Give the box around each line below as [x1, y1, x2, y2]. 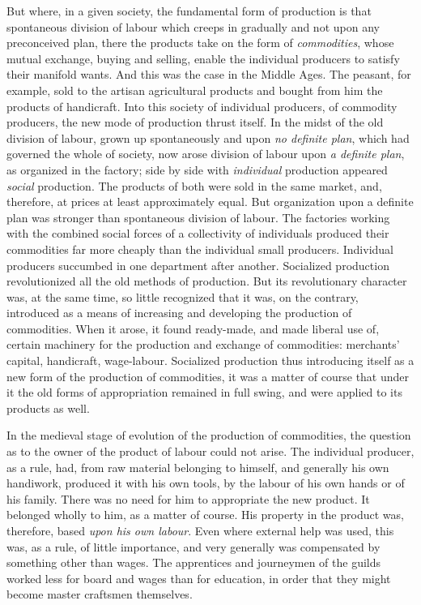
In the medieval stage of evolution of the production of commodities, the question [6, 427, 411, 444]
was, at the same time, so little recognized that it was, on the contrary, [6, 288, 359, 305]
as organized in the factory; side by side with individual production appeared [6, 161, 388, 178]
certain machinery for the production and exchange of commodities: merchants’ [6, 336, 400, 353]
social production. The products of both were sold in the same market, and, [6, 177, 382, 194]
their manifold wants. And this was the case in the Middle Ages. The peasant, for [6, 66, 411, 83]
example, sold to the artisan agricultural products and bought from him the [6, 81, 383, 98]
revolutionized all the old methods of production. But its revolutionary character [6, 272, 407, 290]
